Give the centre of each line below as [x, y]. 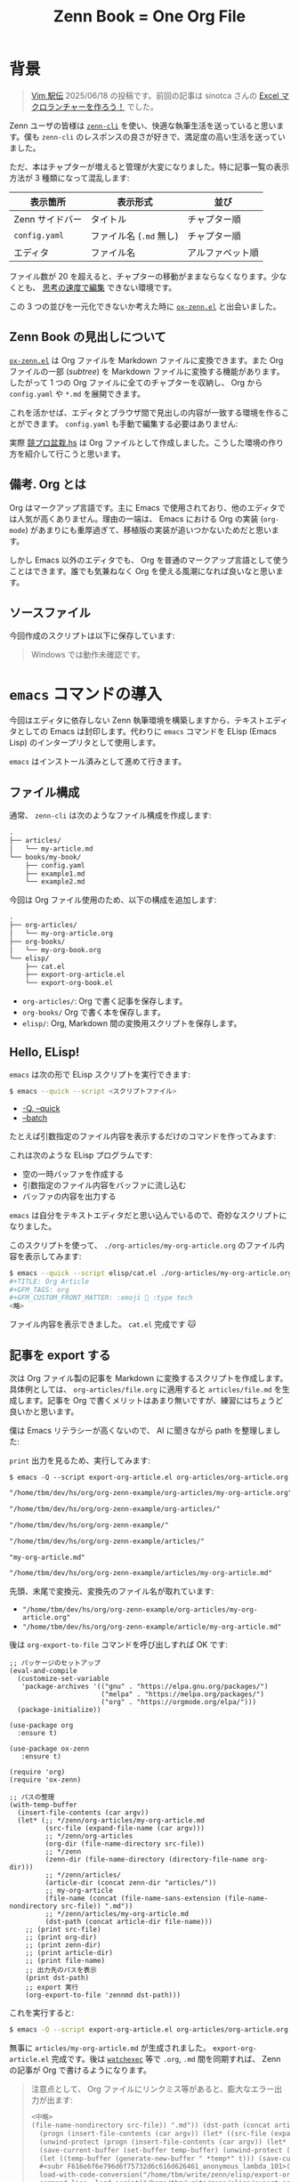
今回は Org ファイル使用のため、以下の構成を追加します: [113, 900]
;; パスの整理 [32, 1798]
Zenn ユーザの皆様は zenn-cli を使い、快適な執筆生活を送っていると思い [143, 125]
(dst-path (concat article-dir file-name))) [129, 1922]
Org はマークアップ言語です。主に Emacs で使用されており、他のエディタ [144, 507]
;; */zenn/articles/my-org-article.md [117, 1914]
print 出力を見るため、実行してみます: [80, 1460]
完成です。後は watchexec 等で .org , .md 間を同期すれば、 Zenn [166, 2059]
